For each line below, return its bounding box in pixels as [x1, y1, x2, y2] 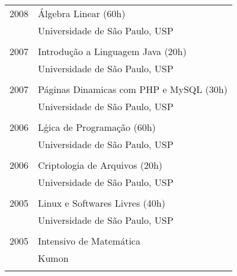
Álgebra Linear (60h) [38, 7, 126, 20]
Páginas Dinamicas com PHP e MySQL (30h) [38, 82, 228, 96]
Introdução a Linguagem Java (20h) [38, 44, 187, 58]
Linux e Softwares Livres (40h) [38, 196, 165, 210]
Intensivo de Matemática [38, 234, 140, 248]
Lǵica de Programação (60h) [38, 120, 156, 134]
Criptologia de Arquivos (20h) [38, 158, 163, 172]
